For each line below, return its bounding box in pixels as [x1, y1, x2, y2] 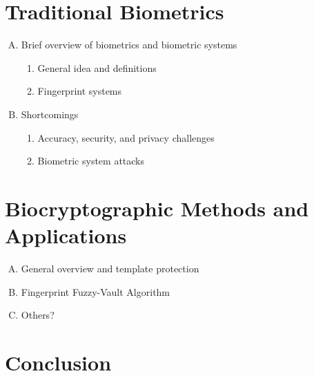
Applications [5, 221, 127, 250]
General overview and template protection [21, 261, 199, 275]
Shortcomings [21, 106, 79, 121]
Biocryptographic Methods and [5, 194, 309, 222]
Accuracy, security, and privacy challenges [37, 130, 215, 144]
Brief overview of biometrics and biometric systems [21, 37, 237, 52]
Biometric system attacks [37, 153, 145, 168]
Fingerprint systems [37, 84, 122, 98]
